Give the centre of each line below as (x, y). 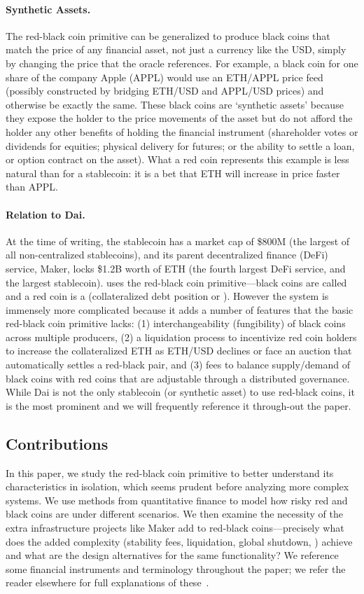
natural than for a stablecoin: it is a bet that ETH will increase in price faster (173, 173)
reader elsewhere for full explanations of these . (107, 582)
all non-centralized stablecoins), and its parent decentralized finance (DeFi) (167, 255)
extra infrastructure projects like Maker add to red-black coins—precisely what (175, 528)
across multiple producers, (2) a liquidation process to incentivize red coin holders (181, 337)
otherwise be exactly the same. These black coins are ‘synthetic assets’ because (175, 104)
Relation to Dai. (45, 214)
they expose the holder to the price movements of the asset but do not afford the (179, 118)
